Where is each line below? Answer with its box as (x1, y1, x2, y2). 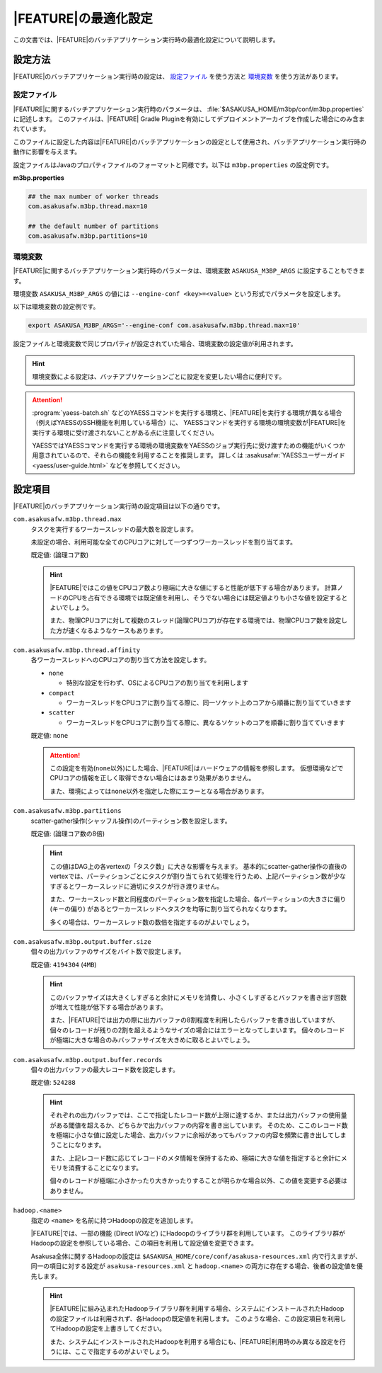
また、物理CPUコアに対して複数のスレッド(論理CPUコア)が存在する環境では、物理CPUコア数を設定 (50, 616, 342, 625)
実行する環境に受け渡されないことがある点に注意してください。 (32, 428, 219, 437)
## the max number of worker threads (28, 192, 159, 200)
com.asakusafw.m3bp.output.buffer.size (13, 938, 151, 946)
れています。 (13, 125, 50, 133)
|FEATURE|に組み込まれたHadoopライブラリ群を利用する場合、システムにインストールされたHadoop (50, 1304, 345, 1313)
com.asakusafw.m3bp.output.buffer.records (13, 1056, 163, 1064)
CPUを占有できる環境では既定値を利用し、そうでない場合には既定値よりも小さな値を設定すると (68, 593, 348, 602)
